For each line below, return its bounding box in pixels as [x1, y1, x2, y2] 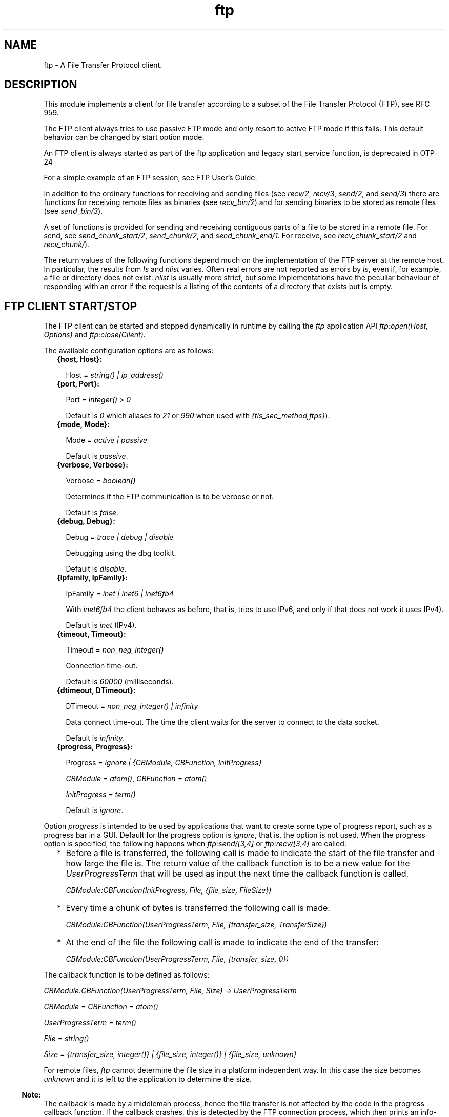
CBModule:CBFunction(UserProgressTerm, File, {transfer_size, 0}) [66, 954, 289, 964]
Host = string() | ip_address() [66, 371, 164, 380]
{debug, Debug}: [57, 517, 115, 526]
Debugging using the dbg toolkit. [66, 549, 176, 558]
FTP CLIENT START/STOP [4, 299, 137, 313]
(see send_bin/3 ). [44, 207, 103, 216]
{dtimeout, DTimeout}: [57, 686, 136, 695]
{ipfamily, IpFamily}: [57, 573, 128, 582]
